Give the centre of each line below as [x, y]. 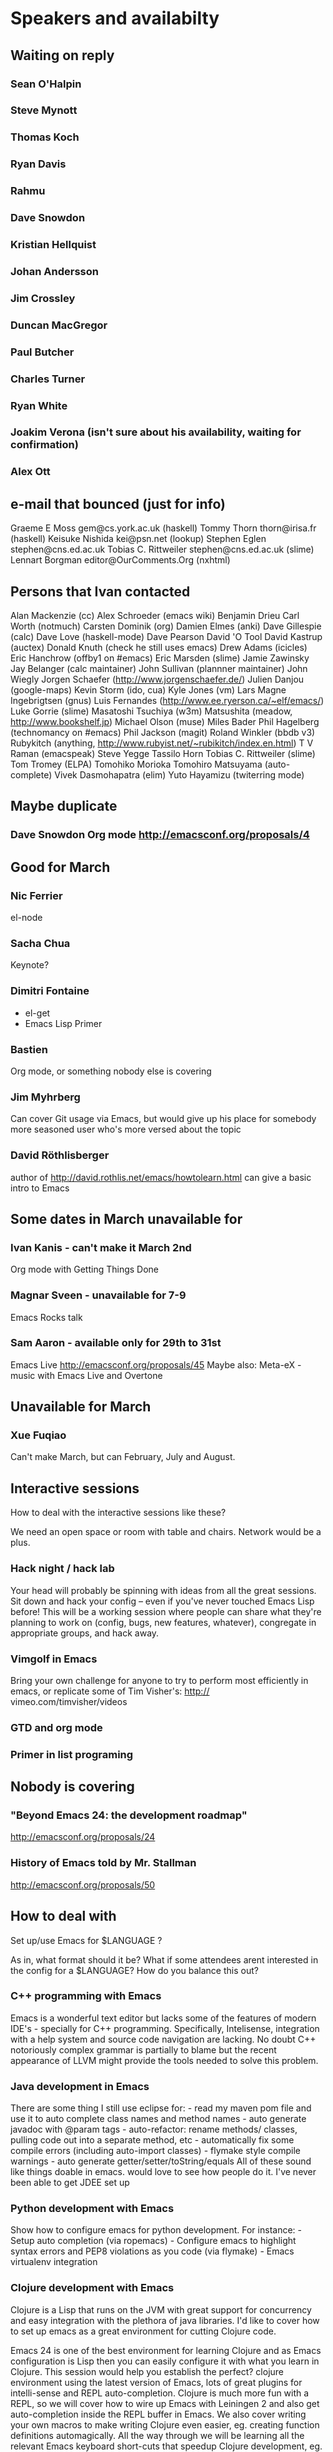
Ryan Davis [38, 164]
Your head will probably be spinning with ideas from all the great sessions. [163, 1590]
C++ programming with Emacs [86, 1996]
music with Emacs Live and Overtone [86, 1375]
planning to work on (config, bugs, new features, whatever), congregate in [163, 1622]
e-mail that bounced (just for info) [118, 503]
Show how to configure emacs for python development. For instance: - [156, 2230]
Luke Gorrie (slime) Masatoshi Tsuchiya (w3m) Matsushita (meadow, [151, 711]
